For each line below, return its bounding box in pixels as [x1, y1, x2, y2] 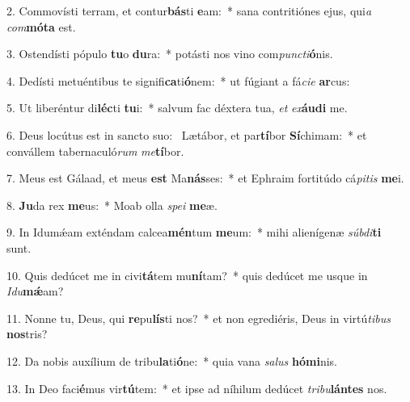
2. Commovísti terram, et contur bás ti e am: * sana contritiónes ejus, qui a [6, 2, 372, 19]
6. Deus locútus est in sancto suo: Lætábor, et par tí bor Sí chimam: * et [6, 126, 367, 143]
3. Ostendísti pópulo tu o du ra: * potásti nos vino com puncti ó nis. [6, 45, 333, 62]
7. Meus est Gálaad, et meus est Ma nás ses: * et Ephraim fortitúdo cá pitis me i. [6, 170, 404, 186]
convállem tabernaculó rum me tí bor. [6, 142, 184, 159]
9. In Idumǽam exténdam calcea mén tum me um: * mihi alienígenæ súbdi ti [6, 224, 382, 241]
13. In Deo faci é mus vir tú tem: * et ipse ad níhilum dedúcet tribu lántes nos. [6, 379, 387, 396]
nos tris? [6, 325, 48, 342]
